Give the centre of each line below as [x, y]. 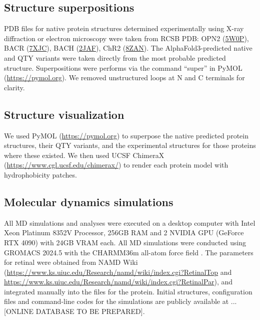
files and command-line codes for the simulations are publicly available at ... [120, 301]
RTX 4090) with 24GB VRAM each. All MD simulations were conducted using [125, 242]
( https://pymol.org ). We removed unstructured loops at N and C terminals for [124, 77]
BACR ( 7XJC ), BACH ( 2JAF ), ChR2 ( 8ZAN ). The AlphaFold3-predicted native [128, 48]
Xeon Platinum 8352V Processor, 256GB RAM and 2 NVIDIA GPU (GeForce [124, 232]
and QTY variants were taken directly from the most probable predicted [115, 57]
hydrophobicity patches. [40, 174]
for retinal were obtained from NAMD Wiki [71, 262]
